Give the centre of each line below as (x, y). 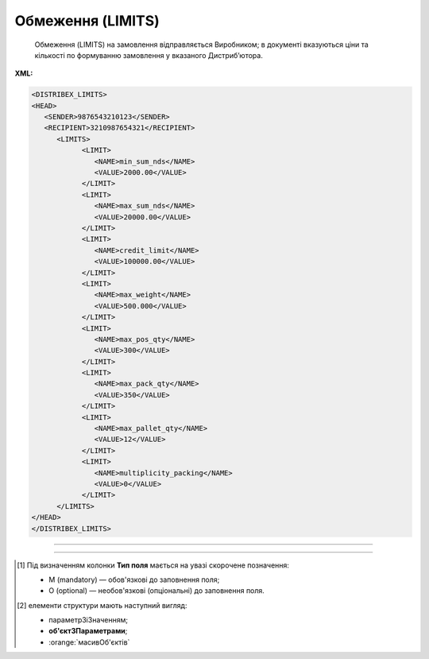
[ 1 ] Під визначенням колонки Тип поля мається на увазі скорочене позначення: (153, 565)
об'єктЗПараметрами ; (88, 631)
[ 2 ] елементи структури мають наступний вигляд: (102, 605)
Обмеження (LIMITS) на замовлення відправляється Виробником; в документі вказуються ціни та (201, 45)
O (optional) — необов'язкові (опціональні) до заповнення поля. (157, 591)
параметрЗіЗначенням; (89, 620)
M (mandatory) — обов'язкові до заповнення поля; (134, 580)
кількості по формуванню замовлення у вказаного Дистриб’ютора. (149, 55)
